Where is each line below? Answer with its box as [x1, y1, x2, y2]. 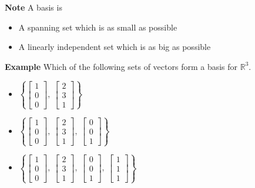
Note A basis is [5, 1, 62, 13]
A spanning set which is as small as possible [18, 21, 177, 33]
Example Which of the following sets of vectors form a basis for [5, 60, 238, 72]
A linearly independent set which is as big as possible [18, 41, 211, 53]
